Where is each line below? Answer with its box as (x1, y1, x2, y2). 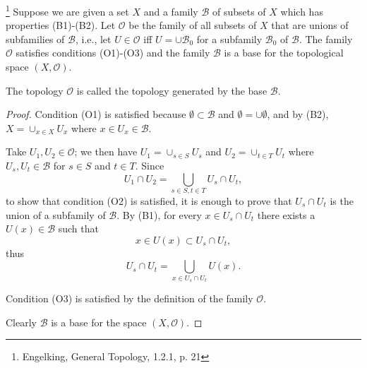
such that (58, 221, 99, 236)
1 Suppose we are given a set (6, 2, 129, 18)
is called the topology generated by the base (76, 83, 267, 97)
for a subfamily (196, 31, 263, 46)
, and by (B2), (267, 107, 329, 121)
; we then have (74, 144, 138, 159)
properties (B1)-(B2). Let (6, 18, 116, 32)
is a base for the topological (224, 45, 344, 60)
